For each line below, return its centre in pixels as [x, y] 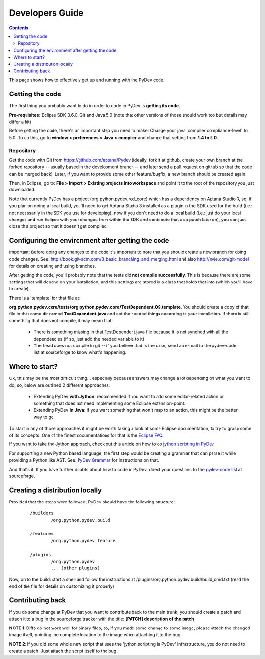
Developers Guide [46, 13]
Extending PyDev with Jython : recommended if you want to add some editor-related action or [129, 397]
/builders [42, 513]
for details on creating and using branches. [53, 266]
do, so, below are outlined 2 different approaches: [60, 385]
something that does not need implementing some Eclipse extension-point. [109, 403]
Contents [19, 28]
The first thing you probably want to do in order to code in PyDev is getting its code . [94, 106]
